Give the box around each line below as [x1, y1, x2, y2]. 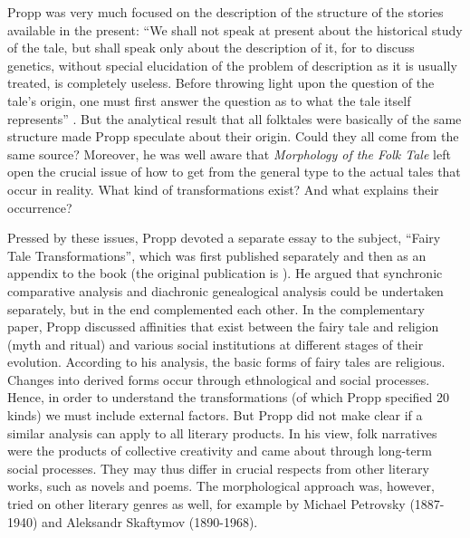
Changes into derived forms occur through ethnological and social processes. [7, 370, 430, 389]
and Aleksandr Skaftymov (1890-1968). [42, 512, 258, 531]
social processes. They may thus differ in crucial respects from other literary [7, 458, 429, 477]
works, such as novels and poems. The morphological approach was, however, [7, 476, 435, 495]
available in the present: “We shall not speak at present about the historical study [7, 20, 463, 39]
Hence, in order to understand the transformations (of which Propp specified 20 [7, 388, 450, 407]
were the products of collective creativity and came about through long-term [7, 441, 432, 460]
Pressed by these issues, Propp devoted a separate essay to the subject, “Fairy [7, 228, 441, 247]
